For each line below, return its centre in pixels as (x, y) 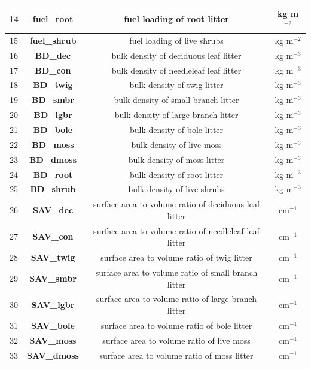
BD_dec (53, 55)
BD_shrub (53, 189)
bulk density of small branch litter (176, 100)
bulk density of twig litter (176, 85)
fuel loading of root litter (176, 19)
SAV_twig (53, 257)
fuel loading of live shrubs (176, 40)
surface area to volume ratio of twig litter (176, 257)
